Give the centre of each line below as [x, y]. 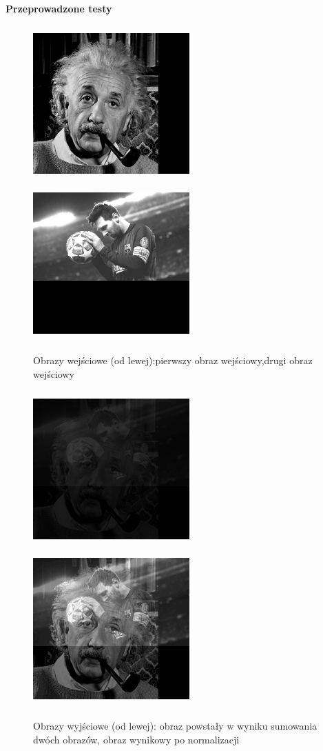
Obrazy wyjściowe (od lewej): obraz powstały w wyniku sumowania [175, 726]
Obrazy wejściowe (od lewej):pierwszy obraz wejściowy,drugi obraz [173, 360]
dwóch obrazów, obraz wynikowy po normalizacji [136, 739]
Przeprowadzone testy [59, 8]
